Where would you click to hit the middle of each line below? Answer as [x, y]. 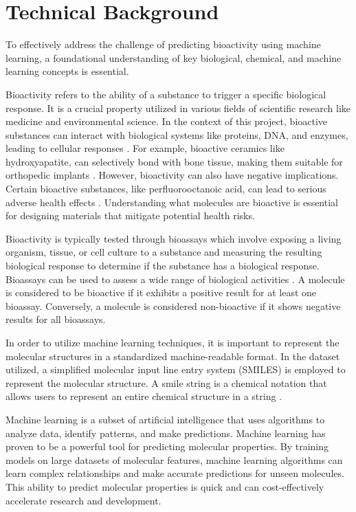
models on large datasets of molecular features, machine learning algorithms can [174, 459]
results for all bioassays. [56, 319]
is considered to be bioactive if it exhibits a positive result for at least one [161, 292]
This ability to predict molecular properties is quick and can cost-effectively [165, 486]
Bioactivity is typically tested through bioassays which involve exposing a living [174, 238]
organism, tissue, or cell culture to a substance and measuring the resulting [164, 252]
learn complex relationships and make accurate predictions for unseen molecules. [175, 473]
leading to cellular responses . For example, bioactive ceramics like [145, 148]
